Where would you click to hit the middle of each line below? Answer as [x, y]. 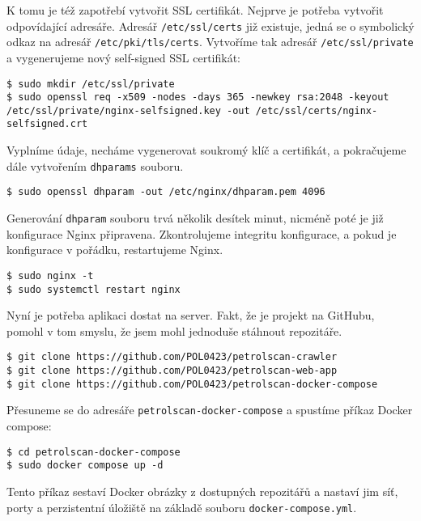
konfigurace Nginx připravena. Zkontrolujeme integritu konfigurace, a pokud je [202, 233]
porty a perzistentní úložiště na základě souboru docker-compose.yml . [182, 507]
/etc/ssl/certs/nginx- [317, 110]
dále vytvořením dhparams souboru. [95, 165]
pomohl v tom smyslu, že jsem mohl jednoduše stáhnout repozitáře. [174, 330]
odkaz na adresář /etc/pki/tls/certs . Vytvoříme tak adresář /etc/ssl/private [210, 42]
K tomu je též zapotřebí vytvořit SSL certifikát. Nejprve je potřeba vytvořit [195, 10]
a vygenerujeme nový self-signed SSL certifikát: [123, 57]
